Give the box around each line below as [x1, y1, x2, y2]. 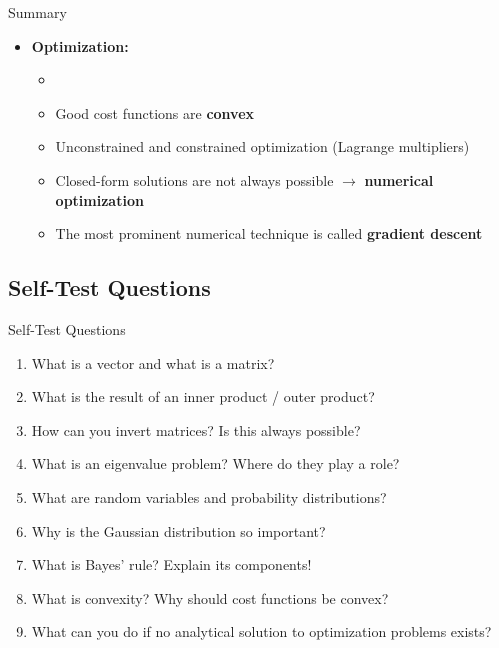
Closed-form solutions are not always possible [55, 169, 334, 190]
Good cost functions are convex [55, 102, 255, 123]
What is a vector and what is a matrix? [31, 352, 275, 373]
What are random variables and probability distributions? [31, 486, 387, 507]
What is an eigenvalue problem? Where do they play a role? [31, 453, 400, 474]
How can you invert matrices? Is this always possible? [31, 419, 361, 440]
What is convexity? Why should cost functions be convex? [31, 587, 389, 608]
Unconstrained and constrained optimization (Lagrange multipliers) [55, 136, 470, 157]
